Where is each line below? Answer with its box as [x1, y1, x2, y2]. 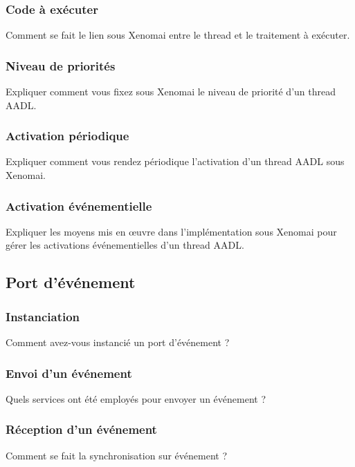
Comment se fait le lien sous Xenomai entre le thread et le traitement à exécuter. [6, 28, 350, 42]
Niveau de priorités [6, 57, 116, 74]
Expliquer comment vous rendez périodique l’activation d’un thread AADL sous [6, 154, 345, 169]
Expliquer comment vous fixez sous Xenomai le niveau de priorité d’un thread [6, 84, 336, 99]
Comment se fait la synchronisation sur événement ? [6, 448, 228, 462]
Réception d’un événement [6, 421, 157, 438]
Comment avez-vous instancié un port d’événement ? [6, 335, 230, 350]
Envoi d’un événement [6, 364, 132, 381]
